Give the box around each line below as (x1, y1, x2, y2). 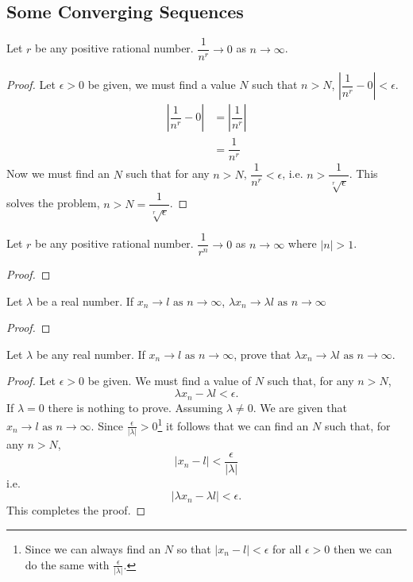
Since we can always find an (25, 540, 161, 557)
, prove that (234, 345, 291, 362)
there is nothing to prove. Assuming (48, 399, 223, 415)
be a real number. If (36, 292, 134, 309)
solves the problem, (6, 195, 100, 211)
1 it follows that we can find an (157, 415, 309, 434)
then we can (333, 540, 392, 557)
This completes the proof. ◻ (6, 502, 146, 518)
